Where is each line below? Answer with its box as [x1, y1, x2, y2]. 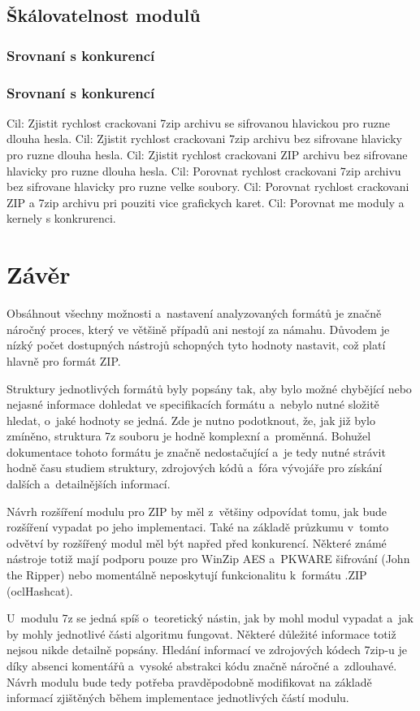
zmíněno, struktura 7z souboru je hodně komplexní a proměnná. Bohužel [6, 427, 371, 444]
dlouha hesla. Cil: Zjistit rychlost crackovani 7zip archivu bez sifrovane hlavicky [6, 130, 402, 147]
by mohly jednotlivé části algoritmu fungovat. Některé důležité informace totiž [6, 625, 396, 642]
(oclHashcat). [6, 582, 73, 599]
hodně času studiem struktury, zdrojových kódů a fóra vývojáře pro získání [6, 459, 383, 476]
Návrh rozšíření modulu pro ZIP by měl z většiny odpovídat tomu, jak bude [6, 502, 387, 519]
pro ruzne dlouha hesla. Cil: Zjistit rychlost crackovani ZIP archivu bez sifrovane [6, 146, 408, 163]
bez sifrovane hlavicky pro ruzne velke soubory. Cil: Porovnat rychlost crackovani [6, 178, 409, 195]
